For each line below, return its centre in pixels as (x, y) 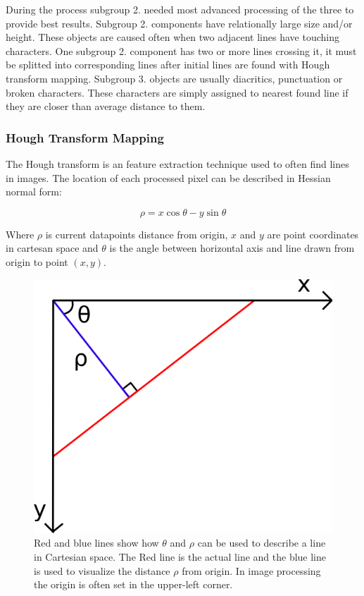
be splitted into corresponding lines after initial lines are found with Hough (168, 65)
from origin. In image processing (251, 570)
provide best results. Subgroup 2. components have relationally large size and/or (179, 23)
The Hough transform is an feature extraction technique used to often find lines (177, 163)
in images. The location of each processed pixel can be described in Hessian (168, 177)
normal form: (34, 191)
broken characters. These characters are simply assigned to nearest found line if (177, 92)
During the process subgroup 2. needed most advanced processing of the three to (180, 9)
